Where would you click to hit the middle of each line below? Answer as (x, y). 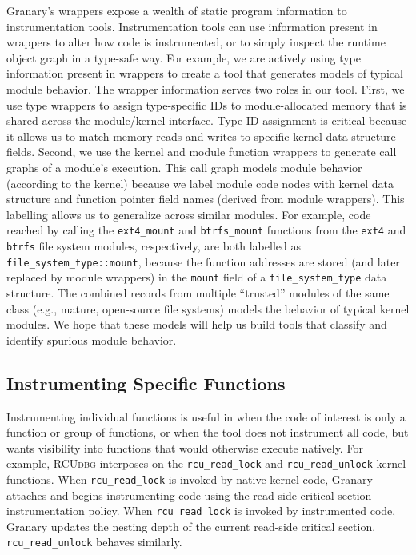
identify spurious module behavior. (92, 339)
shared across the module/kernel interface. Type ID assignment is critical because (207, 120)
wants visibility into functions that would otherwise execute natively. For (185, 447)
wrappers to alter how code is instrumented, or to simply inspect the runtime (196, 42)
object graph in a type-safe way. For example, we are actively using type (184, 57)
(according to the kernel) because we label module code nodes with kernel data (200, 183)
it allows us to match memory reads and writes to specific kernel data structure (201, 136)
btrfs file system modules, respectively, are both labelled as (154, 245)
